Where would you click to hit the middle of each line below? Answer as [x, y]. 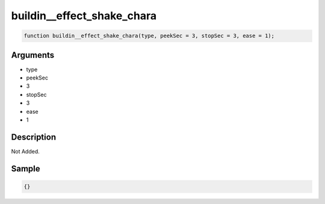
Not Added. [26, 151]
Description [34, 137]
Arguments [33, 55]
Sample [26, 168]
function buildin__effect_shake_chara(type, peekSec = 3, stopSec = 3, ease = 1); [149, 36]
